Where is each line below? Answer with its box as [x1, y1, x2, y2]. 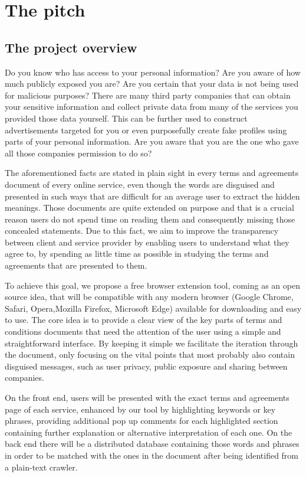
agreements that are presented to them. [5, 259, 147, 272]
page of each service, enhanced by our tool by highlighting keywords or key [5, 403, 276, 415]
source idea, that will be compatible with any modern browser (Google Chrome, [5, 290, 294, 303]
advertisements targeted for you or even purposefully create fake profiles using [5, 123, 287, 136]
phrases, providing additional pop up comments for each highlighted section [5, 414, 278, 427]
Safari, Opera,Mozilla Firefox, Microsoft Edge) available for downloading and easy [5, 302, 302, 314]
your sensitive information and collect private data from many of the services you [5, 100, 298, 113]
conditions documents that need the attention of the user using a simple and [5, 325, 281, 338]
